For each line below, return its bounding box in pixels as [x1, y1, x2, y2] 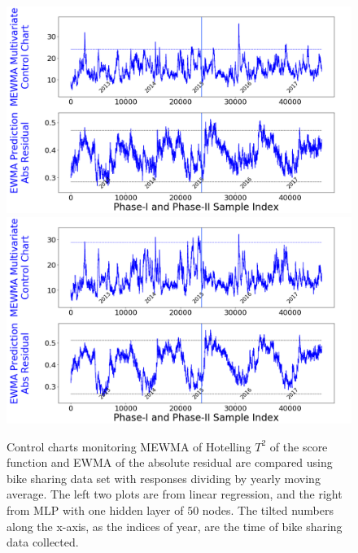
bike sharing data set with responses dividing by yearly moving [7, 469, 321, 486]
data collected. [7, 533, 79, 551]
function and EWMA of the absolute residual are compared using [7, 454, 333, 471]
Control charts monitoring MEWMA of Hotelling [7, 438, 251, 455]
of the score [269, 438, 328, 455]
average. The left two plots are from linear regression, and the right [7, 486, 343, 503]
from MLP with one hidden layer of [7, 502, 184, 519]
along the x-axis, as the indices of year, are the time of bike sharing [7, 517, 343, 534]
